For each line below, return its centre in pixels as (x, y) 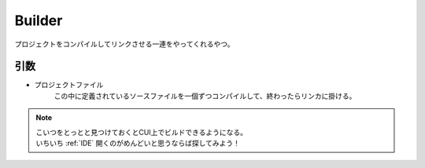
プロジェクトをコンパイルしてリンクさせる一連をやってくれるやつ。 (124, 44)
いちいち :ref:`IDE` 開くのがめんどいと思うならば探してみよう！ (138, 143)
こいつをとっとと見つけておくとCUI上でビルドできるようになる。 (142, 132)
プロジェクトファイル (69, 85)
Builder (39, 20)
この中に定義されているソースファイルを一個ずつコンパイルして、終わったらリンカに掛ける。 (205, 96)
